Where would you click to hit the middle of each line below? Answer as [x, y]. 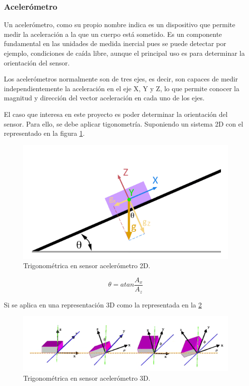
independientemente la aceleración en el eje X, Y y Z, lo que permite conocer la [122, 88]
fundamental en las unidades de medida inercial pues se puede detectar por [115, 43]
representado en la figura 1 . [44, 133]
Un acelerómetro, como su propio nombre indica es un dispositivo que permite [120, 24]
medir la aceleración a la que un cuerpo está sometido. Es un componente [113, 34]
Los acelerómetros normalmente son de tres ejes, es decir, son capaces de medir [121, 79]
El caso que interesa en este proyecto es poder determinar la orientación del [116, 114]
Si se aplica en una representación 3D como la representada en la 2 [103, 304]
